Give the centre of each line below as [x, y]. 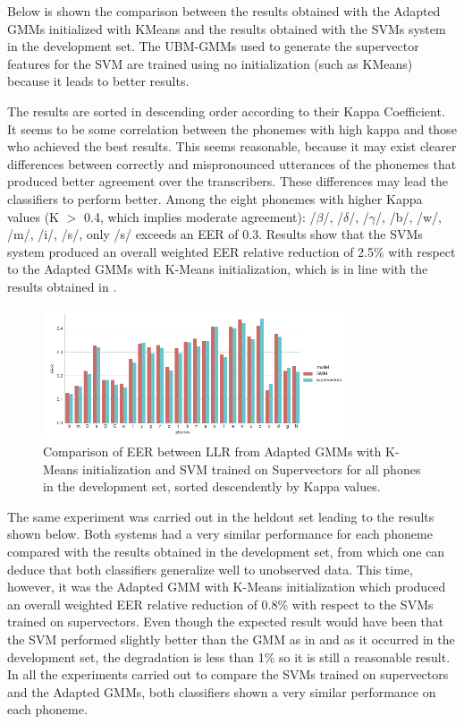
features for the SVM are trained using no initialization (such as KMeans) [210, 63]
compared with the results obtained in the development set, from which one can [226, 552]
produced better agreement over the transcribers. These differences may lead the [228, 181]
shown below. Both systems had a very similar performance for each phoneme [220, 534]
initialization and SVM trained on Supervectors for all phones [252, 468]
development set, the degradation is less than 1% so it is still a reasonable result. [229, 656]
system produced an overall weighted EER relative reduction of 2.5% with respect [232, 251]
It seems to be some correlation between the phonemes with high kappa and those [232, 128]
